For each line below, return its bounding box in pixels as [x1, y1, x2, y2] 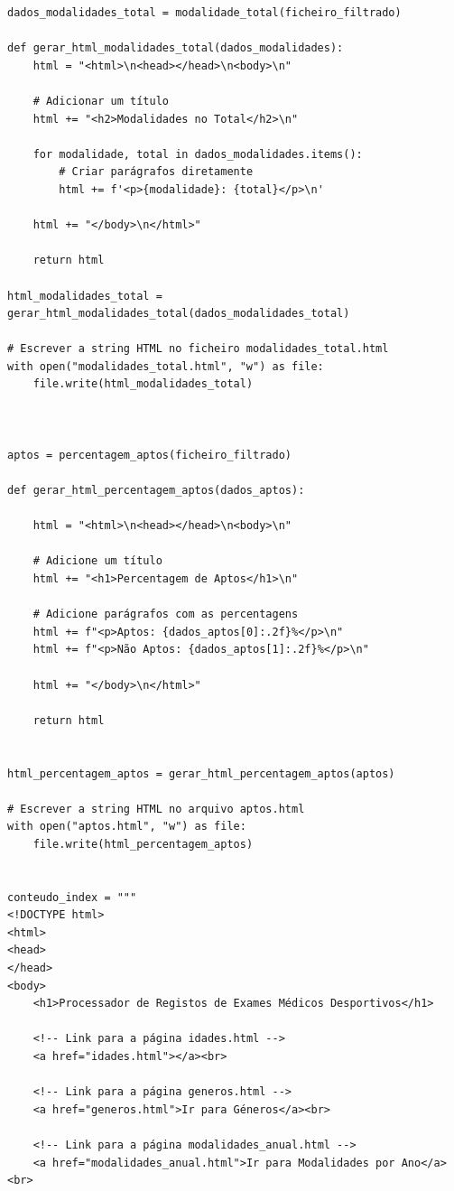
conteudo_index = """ [7, 890, 137, 904]
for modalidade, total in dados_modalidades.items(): [32, 147, 363, 161]
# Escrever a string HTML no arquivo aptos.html [7, 802, 305, 815]
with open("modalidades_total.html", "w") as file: [7, 359, 324, 373]
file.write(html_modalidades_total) [32, 377, 254, 391]
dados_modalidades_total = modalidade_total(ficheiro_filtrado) [7, 6, 402, 19]
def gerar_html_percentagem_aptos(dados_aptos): [7, 484, 305, 498]
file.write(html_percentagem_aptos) [32, 837, 254, 851]
